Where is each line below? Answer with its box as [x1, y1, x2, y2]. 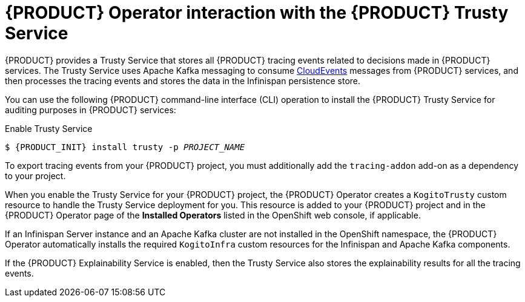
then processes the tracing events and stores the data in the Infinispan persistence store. [5, 75, 361, 86]
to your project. [5, 170, 66, 181]
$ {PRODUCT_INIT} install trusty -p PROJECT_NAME [5, 142, 245, 152]
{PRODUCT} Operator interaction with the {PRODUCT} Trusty [5, 2, 509, 23]
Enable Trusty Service [5, 123, 93, 134]
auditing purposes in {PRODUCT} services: [5, 104, 176, 115]
